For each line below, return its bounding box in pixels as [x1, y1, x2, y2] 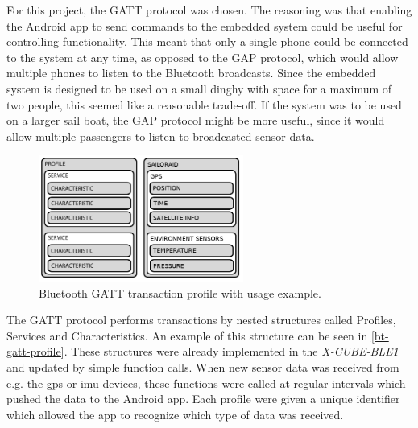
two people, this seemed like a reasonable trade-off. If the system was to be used [6, 96, 402, 113]
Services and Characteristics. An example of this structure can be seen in [6, 327, 368, 344]
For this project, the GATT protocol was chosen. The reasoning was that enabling [6, 2, 412, 18]
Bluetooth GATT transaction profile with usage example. [39, 284, 321, 301]
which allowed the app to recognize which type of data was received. [6, 405, 344, 422]
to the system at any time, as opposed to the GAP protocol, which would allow [6, 48, 399, 65]
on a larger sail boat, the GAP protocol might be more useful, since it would [6, 112, 385, 129]
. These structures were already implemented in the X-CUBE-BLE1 [64, 343, 399, 360]
